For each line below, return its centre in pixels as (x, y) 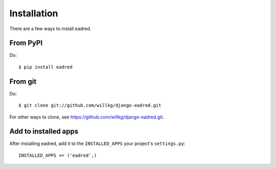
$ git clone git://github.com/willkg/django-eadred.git (90, 105)
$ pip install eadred (45, 67)
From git (23, 81)
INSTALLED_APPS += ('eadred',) (58, 155)
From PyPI (26, 43)
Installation (34, 13)
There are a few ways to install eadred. (50, 29)
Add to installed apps (44, 131)
